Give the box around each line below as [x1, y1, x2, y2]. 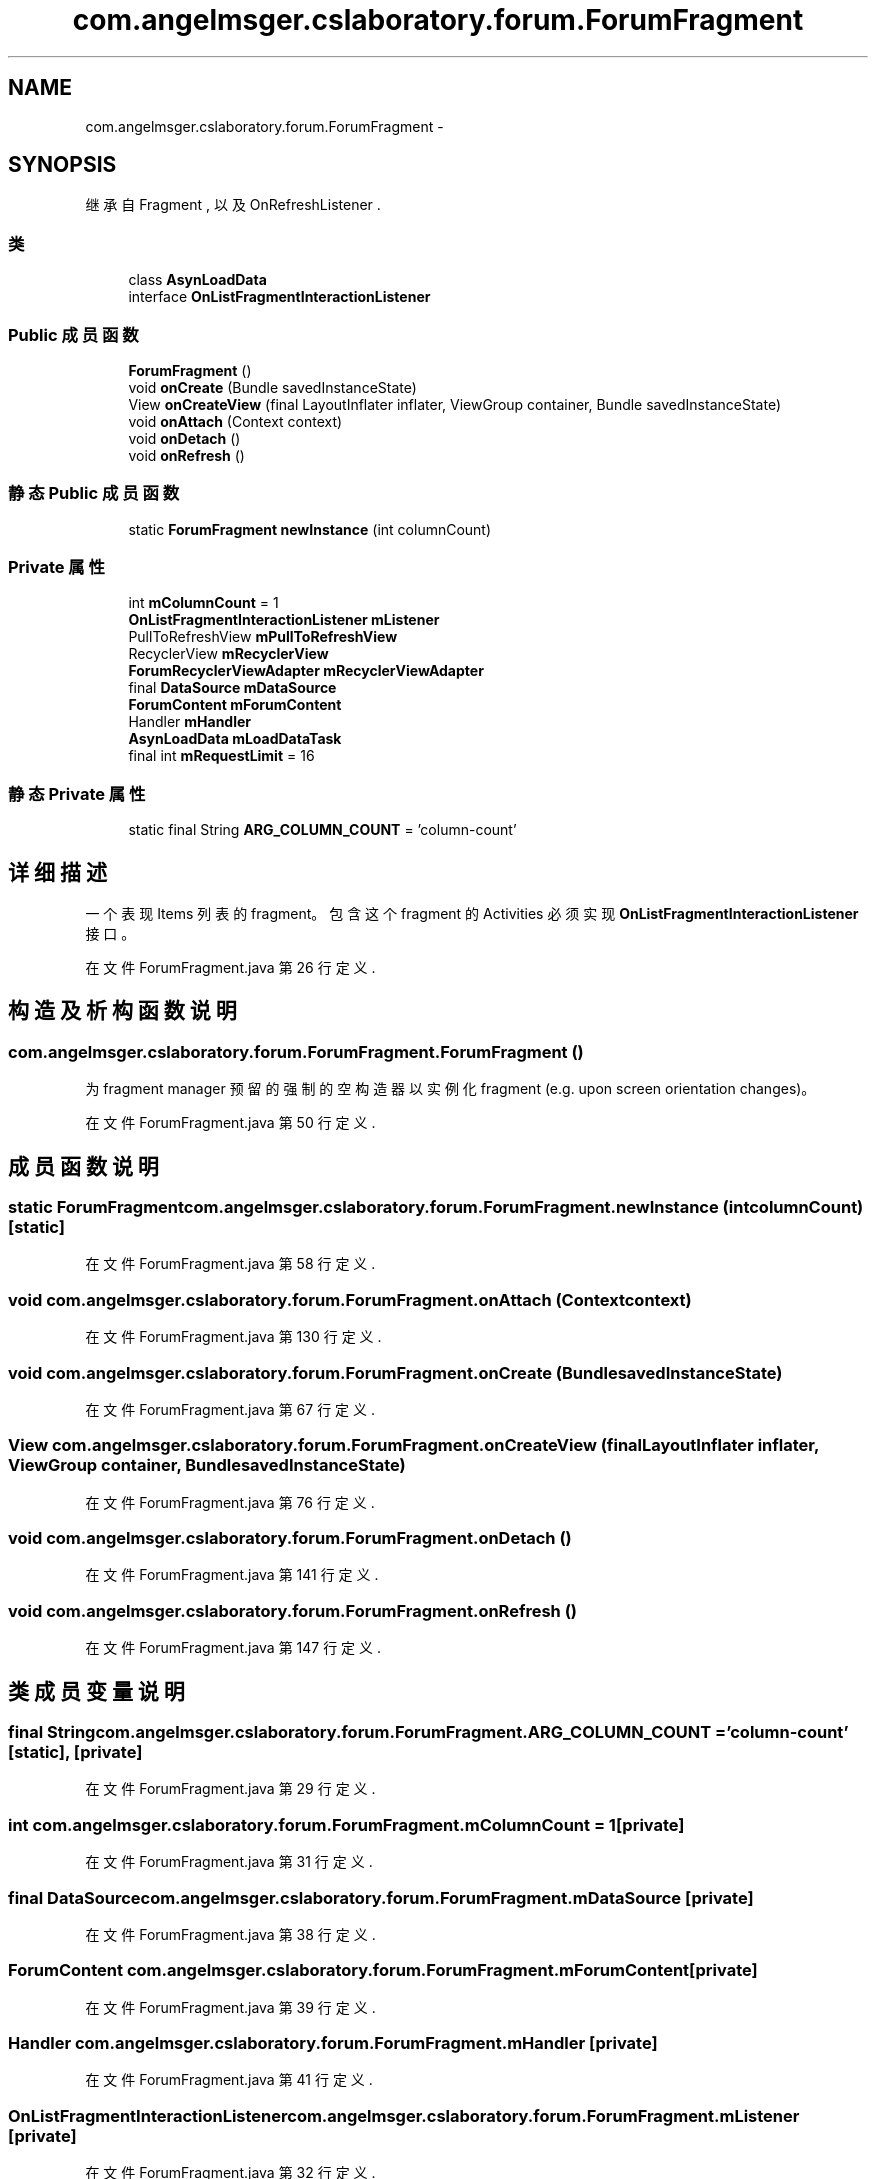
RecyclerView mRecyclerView [128, 645, 329, 663]
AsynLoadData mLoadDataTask [128, 730, 342, 748]
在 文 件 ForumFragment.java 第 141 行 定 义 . [85, 1566, 379, 1584]
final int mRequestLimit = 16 [128, 747, 315, 765]
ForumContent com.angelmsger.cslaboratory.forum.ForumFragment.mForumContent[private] [8, 1960, 758, 1981]
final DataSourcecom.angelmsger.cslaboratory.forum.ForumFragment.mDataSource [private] [8, 1887, 754, 1908]
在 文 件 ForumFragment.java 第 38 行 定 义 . [85, 1925, 376, 1943]
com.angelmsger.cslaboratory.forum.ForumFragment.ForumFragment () [8, 1041, 584, 1062]
